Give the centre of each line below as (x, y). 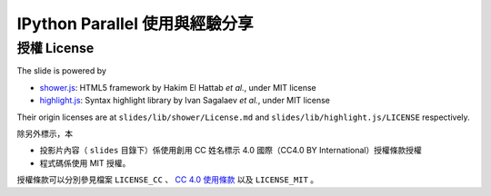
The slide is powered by (61, 71)
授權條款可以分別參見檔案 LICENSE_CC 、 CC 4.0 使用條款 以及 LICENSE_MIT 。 (168, 180)
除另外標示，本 (45, 133)
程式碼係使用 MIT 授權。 (85, 162)
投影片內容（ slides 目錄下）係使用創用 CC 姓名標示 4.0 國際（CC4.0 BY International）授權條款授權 (230, 151)
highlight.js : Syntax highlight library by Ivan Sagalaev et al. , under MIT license (185, 101)
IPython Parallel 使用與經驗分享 (135, 24)
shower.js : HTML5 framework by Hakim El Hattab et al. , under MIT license (178, 87)
